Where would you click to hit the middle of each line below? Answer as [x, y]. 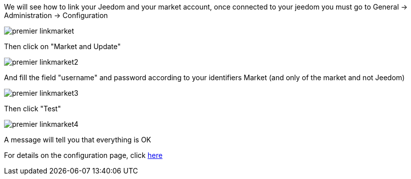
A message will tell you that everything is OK [78, 140]
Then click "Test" [33, 109]
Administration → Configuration [56, 15]
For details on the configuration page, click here [83, 155]
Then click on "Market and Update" [63, 46]
